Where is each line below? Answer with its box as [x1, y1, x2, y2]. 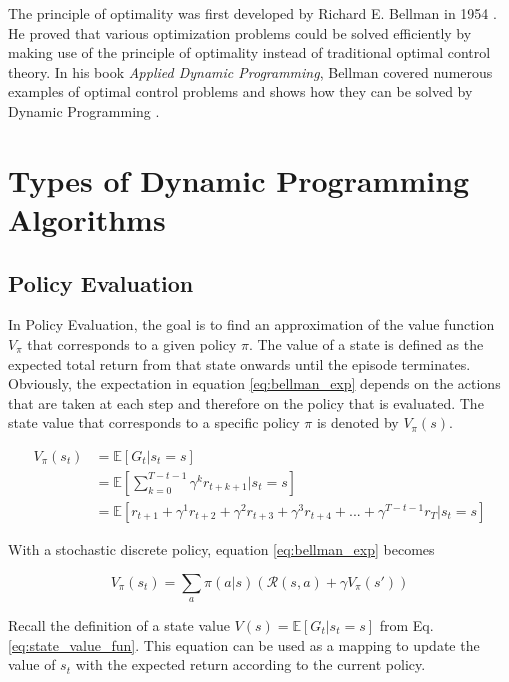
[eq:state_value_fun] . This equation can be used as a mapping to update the [8, 634, 480, 655]
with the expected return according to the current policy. [75, 654, 426, 675]
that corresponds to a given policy [27, 333, 237, 354]
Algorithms [8, 198, 166, 239]
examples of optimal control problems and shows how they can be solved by [8, 81, 473, 102]
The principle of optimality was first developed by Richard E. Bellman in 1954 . [8, 3, 497, 23]
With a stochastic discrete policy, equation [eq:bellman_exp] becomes [8, 538, 435, 559]
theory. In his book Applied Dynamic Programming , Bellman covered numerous [8, 61, 493, 82]
